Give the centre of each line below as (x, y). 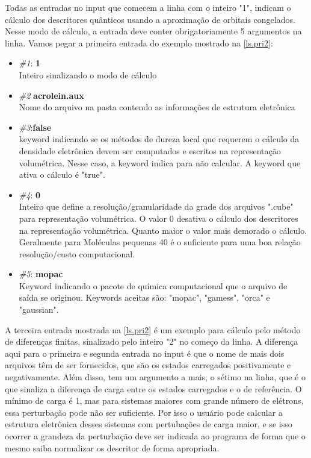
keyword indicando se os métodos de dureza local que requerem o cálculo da (159, 139)
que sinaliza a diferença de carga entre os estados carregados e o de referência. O (153, 388)
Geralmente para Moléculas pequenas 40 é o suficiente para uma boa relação (160, 242)
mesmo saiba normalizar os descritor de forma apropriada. (112, 447)
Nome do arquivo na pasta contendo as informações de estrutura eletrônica (157, 107)
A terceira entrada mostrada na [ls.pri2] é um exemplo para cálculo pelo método (153, 329)
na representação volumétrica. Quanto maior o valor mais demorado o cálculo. (163, 230)
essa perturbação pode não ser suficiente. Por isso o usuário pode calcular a (144, 412)
